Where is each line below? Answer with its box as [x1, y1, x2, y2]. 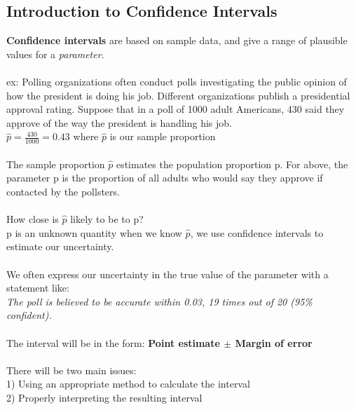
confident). [6, 308, 52, 322]
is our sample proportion [109, 129, 216, 144]
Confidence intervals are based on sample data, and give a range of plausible [6, 33, 348, 48]
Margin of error [235, 335, 313, 350]
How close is [6, 212, 59, 226]
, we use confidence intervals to [190, 225, 324, 240]
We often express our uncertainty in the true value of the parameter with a [6, 266, 329, 281]
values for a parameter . [6, 46, 104, 61]
